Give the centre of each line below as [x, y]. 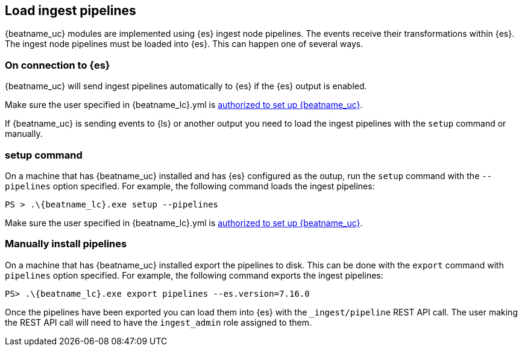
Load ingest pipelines [71, 11]
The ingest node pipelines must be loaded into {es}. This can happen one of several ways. [184, 44]
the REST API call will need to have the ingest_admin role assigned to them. [158, 322]
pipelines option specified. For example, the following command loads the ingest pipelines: [190, 186]
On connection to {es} [58, 65]
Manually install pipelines [66, 244]
